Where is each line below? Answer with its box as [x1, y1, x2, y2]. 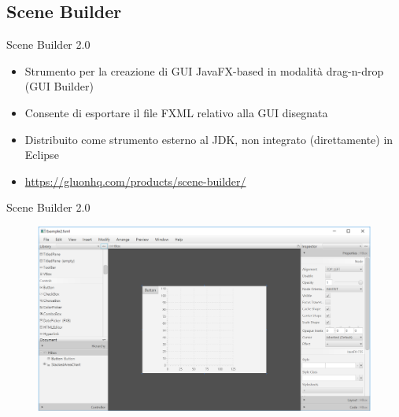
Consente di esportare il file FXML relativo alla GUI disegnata [24, 104, 328, 120]
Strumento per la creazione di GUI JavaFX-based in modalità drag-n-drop [24, 62, 384, 79]
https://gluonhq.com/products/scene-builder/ [24, 172, 246, 189]
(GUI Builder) [24, 78, 94, 94]
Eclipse [24, 146, 59, 163]
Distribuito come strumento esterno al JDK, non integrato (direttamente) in [24, 131, 393, 147]
